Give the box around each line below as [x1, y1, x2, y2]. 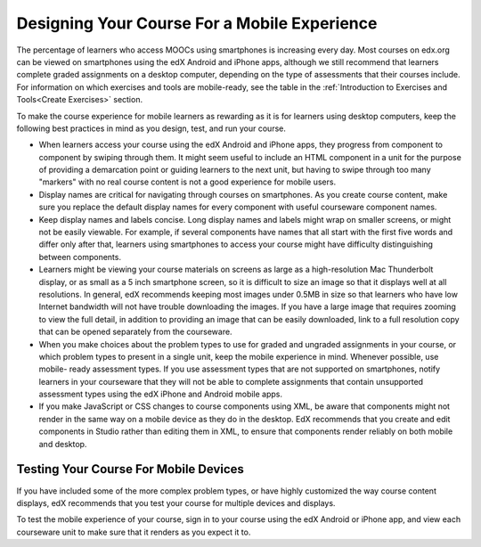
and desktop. [38, 438, 87, 449]
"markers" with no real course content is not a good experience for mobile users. [38, 176, 337, 187]
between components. [38, 251, 122, 262]
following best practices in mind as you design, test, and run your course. [16, 123, 287, 134]
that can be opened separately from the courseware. [38, 326, 232, 338]
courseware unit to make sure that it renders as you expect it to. [16, 527, 251, 537]
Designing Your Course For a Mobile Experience [16, 13, 378, 33]
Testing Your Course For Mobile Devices [16, 461, 245, 477]
